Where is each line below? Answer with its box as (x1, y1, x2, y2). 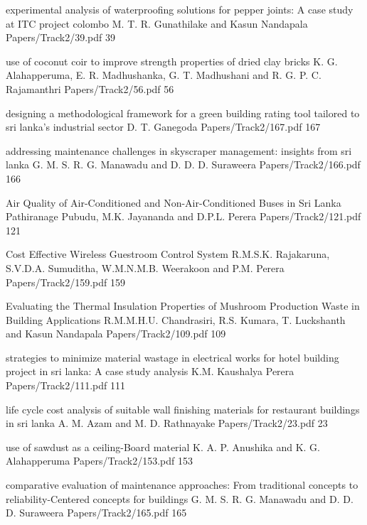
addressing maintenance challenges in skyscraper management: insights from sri (6, 143, 352, 158)
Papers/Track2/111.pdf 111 (6, 378, 125, 393)
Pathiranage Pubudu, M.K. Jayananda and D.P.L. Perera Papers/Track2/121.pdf (6, 209, 361, 224)
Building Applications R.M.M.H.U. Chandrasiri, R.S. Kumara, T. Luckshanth (6, 312, 346, 327)
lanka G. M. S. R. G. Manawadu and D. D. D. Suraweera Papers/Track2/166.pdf (6, 157, 361, 172)
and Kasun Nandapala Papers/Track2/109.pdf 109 (6, 326, 226, 341)
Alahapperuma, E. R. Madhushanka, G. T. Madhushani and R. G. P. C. (6, 67, 321, 82)
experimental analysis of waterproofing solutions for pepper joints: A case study (6, 2, 353, 16)
